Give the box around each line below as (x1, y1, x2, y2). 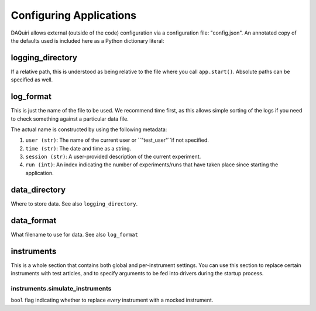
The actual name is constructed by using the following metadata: (11, 126, 167, 133)
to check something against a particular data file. (11, 115, 129, 122)
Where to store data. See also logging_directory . (11, 200, 138, 207)
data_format (11, 216, 57, 225)
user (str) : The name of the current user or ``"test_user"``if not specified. (25, 136, 209, 143)
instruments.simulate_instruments (11, 284, 112, 292)
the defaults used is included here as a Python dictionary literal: (11, 37, 164, 44)
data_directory (11, 184, 66, 194)
